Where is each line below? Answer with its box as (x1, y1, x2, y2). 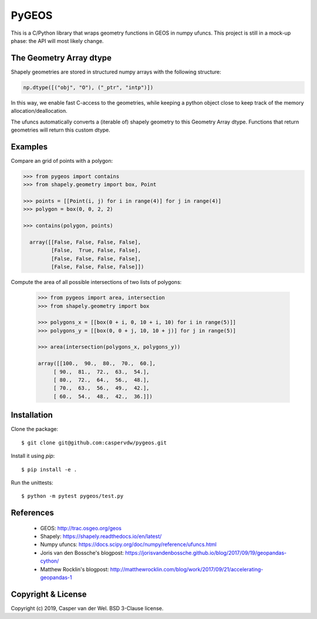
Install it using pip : (11, 453, 55, 460)
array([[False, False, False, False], (29, 239, 141, 245)
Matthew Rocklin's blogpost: (40, 566, 109, 573)
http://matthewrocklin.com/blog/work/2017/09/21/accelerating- (110, 566, 264, 573)
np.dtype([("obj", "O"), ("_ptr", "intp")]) (23, 84, 154, 91)
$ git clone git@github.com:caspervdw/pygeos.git (21, 439, 167, 446)
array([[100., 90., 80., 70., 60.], (38, 360, 156, 367)
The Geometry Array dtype (11, 53, 112, 63)
